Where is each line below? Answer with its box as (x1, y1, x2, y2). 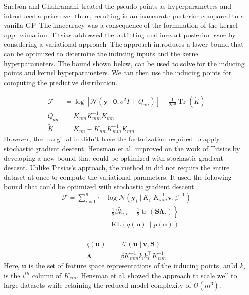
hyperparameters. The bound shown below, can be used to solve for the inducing (4, 58, 245, 68)
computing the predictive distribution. (4, 77, 118, 87)
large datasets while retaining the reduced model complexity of (4, 279, 191, 290)
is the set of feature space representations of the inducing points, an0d (28, 260, 238, 271)
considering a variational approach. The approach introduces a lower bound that (4, 39, 244, 49)
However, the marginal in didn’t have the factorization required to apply (4, 134, 220, 144)
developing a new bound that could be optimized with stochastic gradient (4, 153, 223, 163)
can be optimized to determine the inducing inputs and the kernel (4, 48, 200, 58)
